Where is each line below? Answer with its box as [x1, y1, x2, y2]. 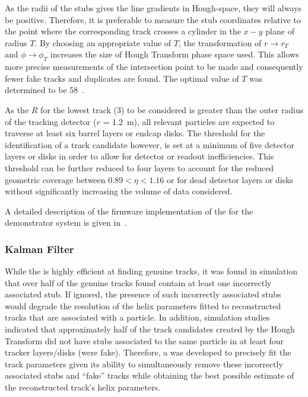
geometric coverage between [5, 173, 106, 185]
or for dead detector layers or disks [167, 173, 294, 185]
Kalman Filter [5, 241, 74, 256]
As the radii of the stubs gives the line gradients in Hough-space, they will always [5, 2, 301, 14]
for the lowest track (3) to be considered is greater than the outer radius [40, 103, 304, 116]
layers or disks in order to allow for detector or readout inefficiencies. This [5, 150, 274, 162]
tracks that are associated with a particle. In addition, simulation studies [5, 311, 270, 324]
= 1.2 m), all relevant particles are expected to [103, 115, 275, 127]
